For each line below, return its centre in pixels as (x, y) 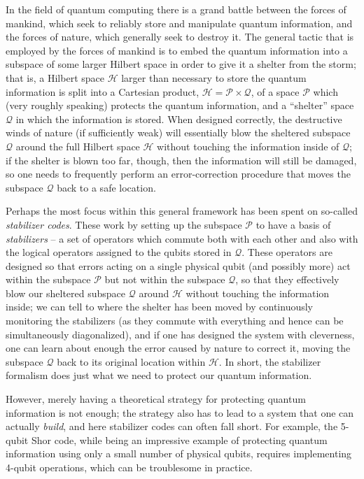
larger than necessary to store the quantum (214, 77)
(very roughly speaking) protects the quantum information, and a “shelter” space (180, 105)
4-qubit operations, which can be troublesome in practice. (129, 467)
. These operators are (287, 252)
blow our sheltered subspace (66, 293)
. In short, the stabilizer (270, 361)
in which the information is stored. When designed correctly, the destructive (179, 119)
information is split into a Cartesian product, (103, 91)
